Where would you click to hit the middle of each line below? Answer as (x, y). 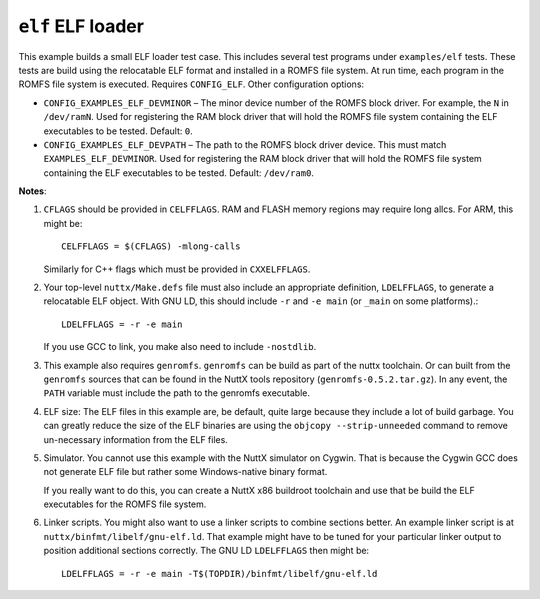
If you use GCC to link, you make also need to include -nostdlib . (180, 347)
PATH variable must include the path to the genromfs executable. (176, 393)
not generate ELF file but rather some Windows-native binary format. (185, 472)
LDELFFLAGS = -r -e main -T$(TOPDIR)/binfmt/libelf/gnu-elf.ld (219, 573)
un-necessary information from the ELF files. (136, 439)
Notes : (32, 191)
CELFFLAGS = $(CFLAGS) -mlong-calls (151, 246)
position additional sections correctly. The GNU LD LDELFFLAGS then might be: (206, 551)
